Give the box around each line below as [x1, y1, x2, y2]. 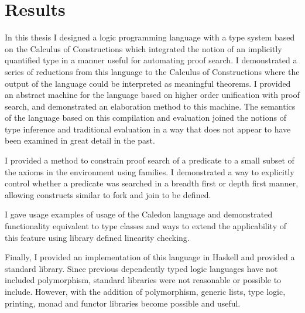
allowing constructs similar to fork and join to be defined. [5, 188, 211, 200]
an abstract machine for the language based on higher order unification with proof [5, 89, 300, 101]
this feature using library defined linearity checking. [5, 231, 190, 243]
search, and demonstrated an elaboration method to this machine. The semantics [5, 100, 296, 112]
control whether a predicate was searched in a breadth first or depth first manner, [5, 177, 299, 189]
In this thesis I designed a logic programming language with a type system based [5, 31, 295, 43]
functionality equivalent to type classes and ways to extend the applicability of [5, 220, 286, 232]
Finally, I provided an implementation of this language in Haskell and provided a [5, 251, 295, 263]
